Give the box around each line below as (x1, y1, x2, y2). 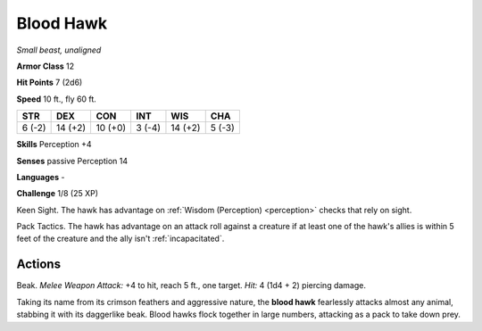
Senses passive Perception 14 (16, 155, 129, 166)
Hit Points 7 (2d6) (16, 77, 83, 88)
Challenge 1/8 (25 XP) (16, 188, 98, 199)
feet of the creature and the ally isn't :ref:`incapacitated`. (16, 233, 225, 244)
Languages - (16, 171, 65, 182)
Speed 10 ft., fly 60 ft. (16, 94, 97, 104)
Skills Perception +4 (16, 139, 93, 150)
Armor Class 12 (16, 61, 75, 71)
